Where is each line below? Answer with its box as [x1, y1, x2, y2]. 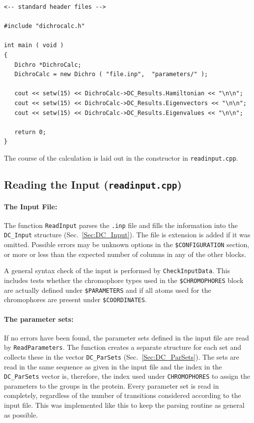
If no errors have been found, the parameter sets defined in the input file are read [4, 332, 249, 342]
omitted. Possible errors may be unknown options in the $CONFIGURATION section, [4, 239, 250, 250]
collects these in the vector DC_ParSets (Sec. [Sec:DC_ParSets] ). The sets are [4, 351, 239, 362]
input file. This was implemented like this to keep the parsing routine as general [4, 400, 245, 410]
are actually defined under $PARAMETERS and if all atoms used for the [4, 284, 211, 295]
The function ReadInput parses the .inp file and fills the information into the [4, 220, 238, 230]
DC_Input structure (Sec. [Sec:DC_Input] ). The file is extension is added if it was [4, 229, 251, 240]
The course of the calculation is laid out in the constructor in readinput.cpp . [4, 152, 238, 163]
